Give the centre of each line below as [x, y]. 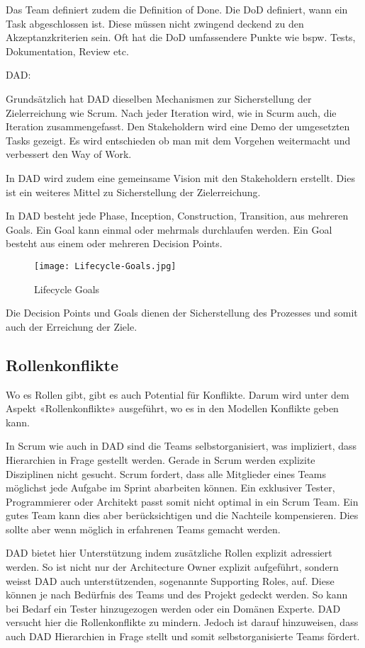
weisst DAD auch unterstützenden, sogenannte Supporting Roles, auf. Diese [170, 580]
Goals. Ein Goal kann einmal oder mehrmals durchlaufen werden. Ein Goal [169, 229]
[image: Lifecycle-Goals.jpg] [105, 266]
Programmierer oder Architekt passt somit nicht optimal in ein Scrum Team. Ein [182, 501]
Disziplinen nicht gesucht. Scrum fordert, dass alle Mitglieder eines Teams [166, 473]
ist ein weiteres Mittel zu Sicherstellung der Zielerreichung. [133, 192]
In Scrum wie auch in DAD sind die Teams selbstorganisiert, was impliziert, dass [181, 446]
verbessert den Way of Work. [69, 154]
